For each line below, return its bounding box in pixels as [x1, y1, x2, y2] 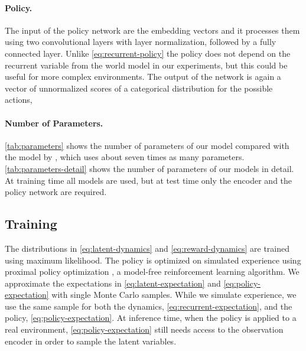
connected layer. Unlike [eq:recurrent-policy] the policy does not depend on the [5, 47, 291, 59]
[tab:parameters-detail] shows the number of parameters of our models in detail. [5, 162, 294, 174]
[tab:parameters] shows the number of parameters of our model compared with [5, 139, 289, 151]
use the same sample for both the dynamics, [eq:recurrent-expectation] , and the [5, 300, 292, 312]
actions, [5, 93, 32, 106]
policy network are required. [5, 186, 107, 198]
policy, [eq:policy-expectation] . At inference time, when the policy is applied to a [5, 311, 297, 324]
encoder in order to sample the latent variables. [5, 334, 177, 347]
